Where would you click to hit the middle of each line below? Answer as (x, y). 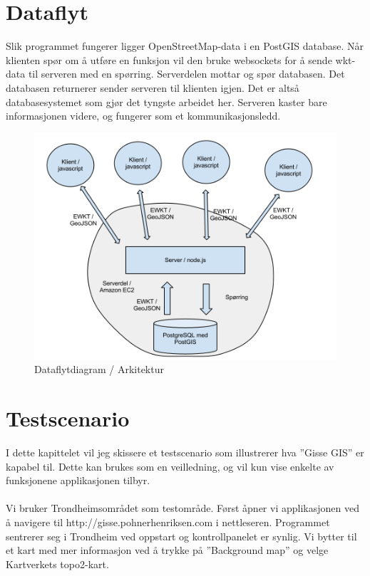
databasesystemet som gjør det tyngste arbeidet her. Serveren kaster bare (166, 101)
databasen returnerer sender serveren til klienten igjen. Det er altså (153, 87)
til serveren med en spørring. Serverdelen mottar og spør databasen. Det (186, 74)
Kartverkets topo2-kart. (57, 564)
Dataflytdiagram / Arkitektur (99, 369)
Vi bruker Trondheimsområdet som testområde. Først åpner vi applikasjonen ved (183, 508)
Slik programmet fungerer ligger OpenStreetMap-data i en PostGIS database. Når (185, 46)
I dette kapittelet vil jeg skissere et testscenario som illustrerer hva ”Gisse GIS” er (185, 452)
